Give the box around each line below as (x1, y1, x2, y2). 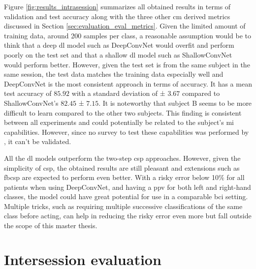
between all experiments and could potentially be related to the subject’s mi (4, 117, 234, 127)
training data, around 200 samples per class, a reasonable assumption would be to (4, 30, 251, 40)
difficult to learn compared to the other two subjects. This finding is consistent (4, 107, 242, 118)
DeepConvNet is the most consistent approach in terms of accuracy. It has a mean (4, 78, 252, 89)
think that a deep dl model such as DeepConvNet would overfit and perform (4, 40, 234, 50)
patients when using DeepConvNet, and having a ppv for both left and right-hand (4, 181, 251, 192)
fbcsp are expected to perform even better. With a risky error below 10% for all (4, 172, 245, 182)
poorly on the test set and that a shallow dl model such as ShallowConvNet (4, 49, 232, 60)
